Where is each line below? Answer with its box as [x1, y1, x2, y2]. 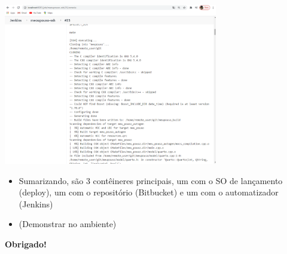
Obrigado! [5, 237, 47, 250]
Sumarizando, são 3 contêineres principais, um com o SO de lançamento [19, 174, 283, 186]
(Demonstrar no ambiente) [19, 218, 117, 230]
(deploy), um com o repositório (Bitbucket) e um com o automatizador [19, 186, 279, 198]
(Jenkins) [19, 197, 53, 210]
